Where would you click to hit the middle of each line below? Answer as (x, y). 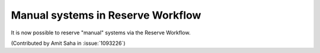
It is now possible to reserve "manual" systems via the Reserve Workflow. (101, 33)
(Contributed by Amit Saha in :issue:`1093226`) (68, 43)
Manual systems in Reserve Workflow (106, 15)
